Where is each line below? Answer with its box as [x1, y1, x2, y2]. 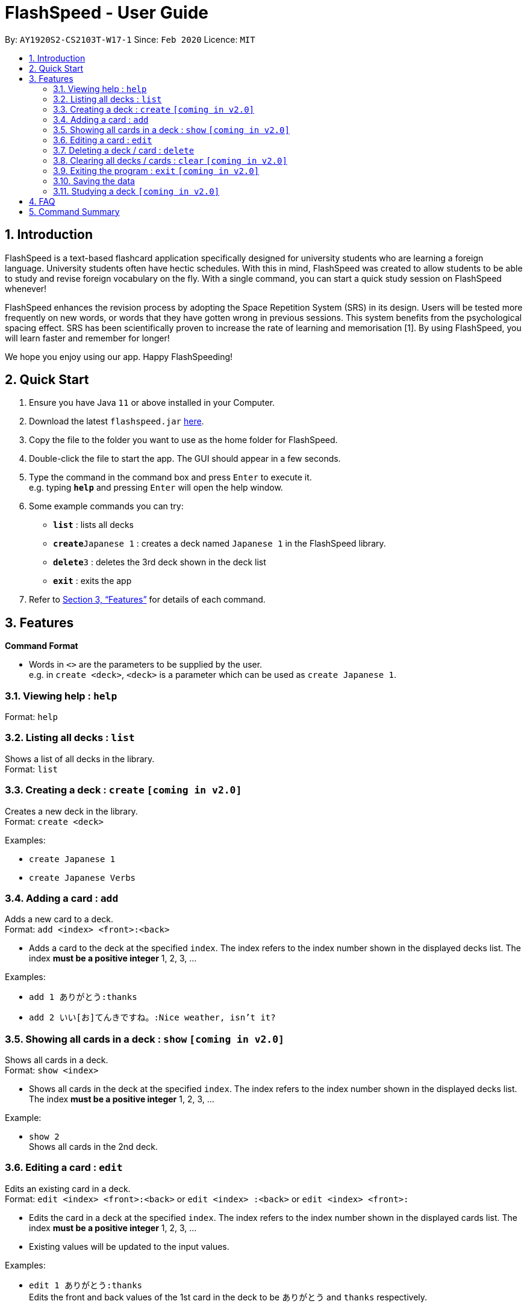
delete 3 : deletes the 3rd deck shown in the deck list [53, 557, 266, 568]
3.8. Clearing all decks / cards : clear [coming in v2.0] [53, 155, 287, 166]
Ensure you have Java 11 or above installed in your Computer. [29, 397, 275, 408]
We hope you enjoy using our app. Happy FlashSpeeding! [5, 351, 233, 362]
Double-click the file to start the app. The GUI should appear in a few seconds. [29, 453, 341, 464]
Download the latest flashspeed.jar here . [29, 416, 204, 427]
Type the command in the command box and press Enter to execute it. [29, 472, 312, 483]
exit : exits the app [53, 576, 132, 586]
